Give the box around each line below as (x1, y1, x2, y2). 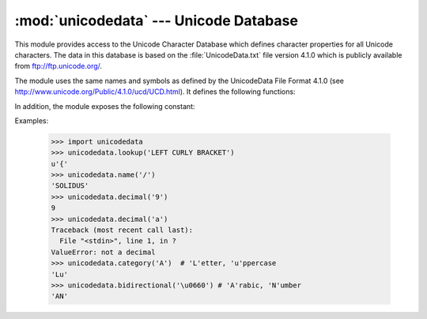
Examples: (14, 115, 49, 126)
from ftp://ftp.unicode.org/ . (14, 62, 103, 71)
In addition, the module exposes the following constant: (14, 101, 195, 111)
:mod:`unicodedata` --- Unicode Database (14, 12, 298, 29)
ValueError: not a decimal (51, 247, 156, 257)
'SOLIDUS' (51, 182, 89, 190)
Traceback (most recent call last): (51, 226, 194, 235)
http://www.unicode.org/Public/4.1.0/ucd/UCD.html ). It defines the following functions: (14, 87, 296, 96)
